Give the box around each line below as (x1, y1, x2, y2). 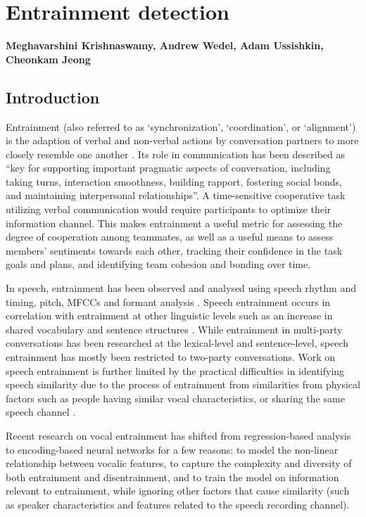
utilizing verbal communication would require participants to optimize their (6, 202, 332, 217)
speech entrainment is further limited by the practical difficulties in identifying (6, 363, 345, 378)
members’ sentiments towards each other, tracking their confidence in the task (6, 243, 343, 257)
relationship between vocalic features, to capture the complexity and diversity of (6, 456, 352, 471)
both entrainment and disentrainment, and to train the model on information (6, 469, 339, 484)
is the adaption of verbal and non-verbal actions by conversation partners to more (6, 133, 359, 148)
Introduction (6, 86, 100, 108)
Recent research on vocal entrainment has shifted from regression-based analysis (6, 428, 351, 442)
